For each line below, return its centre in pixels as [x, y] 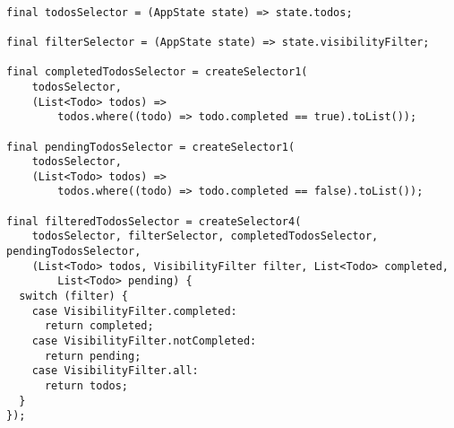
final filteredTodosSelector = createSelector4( [154, 221]
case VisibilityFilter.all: [115, 371]
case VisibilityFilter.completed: [134, 311]
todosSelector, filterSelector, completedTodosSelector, [205, 236]
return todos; [86, 386]
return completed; [99, 326]
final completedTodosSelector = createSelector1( [157, 72]
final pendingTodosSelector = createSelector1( [151, 147]
